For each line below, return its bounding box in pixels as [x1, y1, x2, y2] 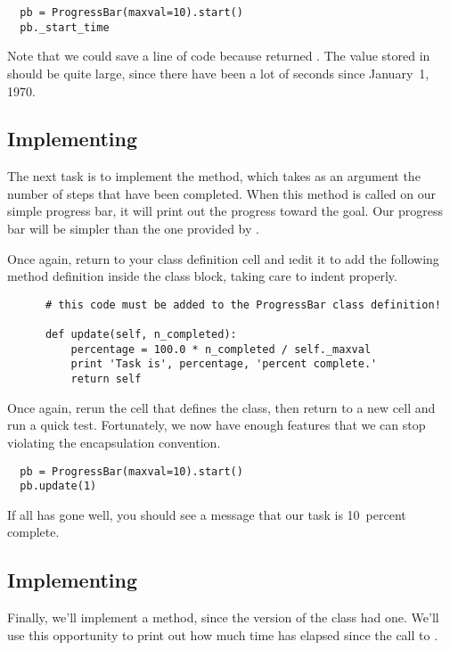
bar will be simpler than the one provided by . [7, 219, 259, 238]
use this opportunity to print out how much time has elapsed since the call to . [7, 625, 438, 644]
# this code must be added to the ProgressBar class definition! [45, 298, 441, 311]
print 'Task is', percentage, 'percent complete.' [70, 358, 378, 371]
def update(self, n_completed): [45, 328, 237, 341]
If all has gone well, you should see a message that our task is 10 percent [7, 505, 406, 523]
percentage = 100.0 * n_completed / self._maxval [70, 342, 372, 356]
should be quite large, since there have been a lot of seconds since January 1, [7, 63, 430, 82]
